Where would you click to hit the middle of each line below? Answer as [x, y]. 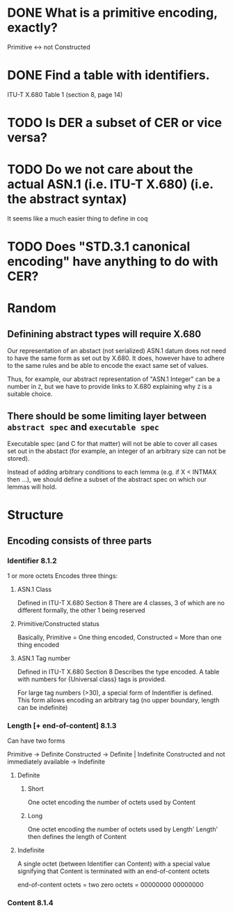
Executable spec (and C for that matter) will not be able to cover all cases [112, 444]
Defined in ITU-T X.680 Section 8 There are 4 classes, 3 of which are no [121, 602]
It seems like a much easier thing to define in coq [78, 218]
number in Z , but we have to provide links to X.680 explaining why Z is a [110, 387]
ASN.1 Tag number [44, 658]
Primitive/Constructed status [58, 623]
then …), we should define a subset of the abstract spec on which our [107, 479]
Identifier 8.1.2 [32, 561]
